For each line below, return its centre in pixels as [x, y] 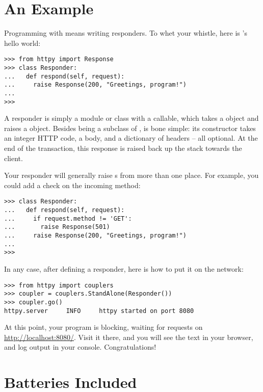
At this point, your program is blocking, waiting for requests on [103, 327]
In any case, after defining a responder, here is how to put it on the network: [124, 269]
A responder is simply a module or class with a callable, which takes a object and [131, 118]
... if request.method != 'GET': [68, 218]
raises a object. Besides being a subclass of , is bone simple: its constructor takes [130, 128]
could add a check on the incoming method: [72, 185]
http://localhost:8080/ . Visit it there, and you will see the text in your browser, [129, 337]
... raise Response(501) [57, 227]
